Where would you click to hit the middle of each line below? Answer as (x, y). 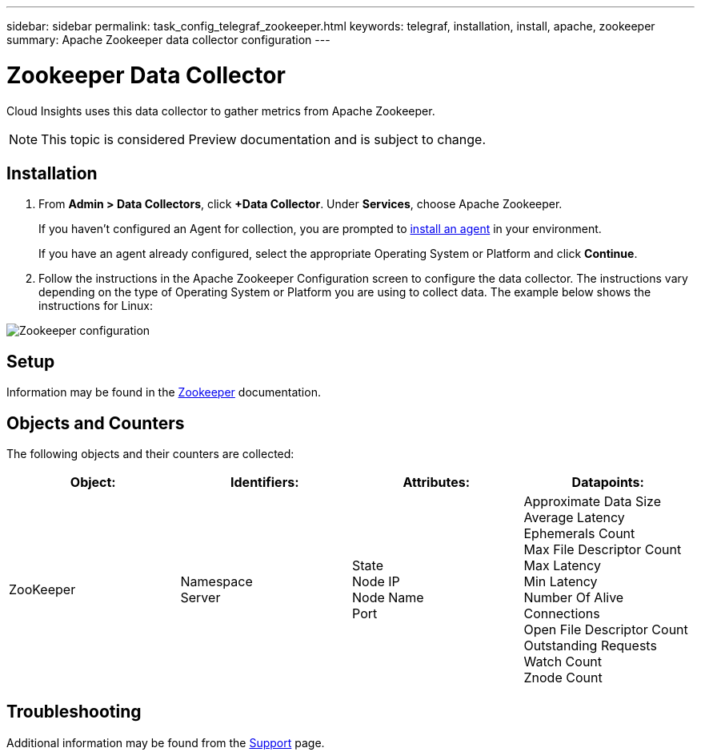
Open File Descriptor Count (606, 630)
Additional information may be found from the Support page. (166, 742)
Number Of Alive (574, 598)
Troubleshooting (74, 712)
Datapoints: (608, 483)
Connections (562, 614)
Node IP (376, 582)
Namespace (216, 582)
